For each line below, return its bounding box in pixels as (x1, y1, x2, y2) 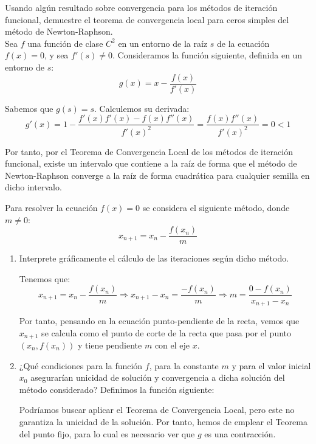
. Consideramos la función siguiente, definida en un (112, 49, 303, 61)
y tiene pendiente (77, 339, 142, 351)
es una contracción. (204, 427, 276, 440)
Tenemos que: (19, 272, 70, 285)
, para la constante (149, 359, 219, 372)
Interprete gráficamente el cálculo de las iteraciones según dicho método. (19, 252, 289, 265)
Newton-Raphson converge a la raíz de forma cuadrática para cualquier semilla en (5, 168, 310, 181)
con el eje (154, 339, 190, 351)
